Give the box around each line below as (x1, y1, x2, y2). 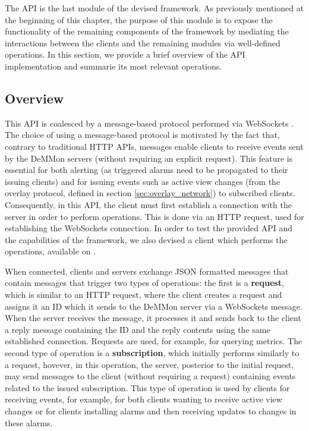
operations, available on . (5, 245, 96, 257)
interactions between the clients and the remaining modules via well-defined (5, 36, 280, 49)
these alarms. (5, 416, 53, 429)
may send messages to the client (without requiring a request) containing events (5, 370, 296, 382)
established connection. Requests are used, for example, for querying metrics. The (5, 335, 302, 347)
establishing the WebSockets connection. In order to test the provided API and (5, 222, 293, 234)
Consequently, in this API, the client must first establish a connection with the (5, 198, 292, 210)
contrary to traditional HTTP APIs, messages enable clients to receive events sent (5, 140, 304, 152)
